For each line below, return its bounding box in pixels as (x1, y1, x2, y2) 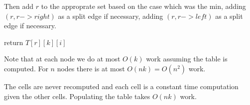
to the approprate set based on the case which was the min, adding (41, 1, 246, 11)
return (4, 37, 23, 47)
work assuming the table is (146, 53, 228, 64)
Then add (4, 1, 34, 11)
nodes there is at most (57, 63, 125, 73)
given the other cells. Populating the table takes (4, 91, 150, 101)
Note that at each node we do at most (4, 53, 121, 64)
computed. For (4, 63, 48, 73)
